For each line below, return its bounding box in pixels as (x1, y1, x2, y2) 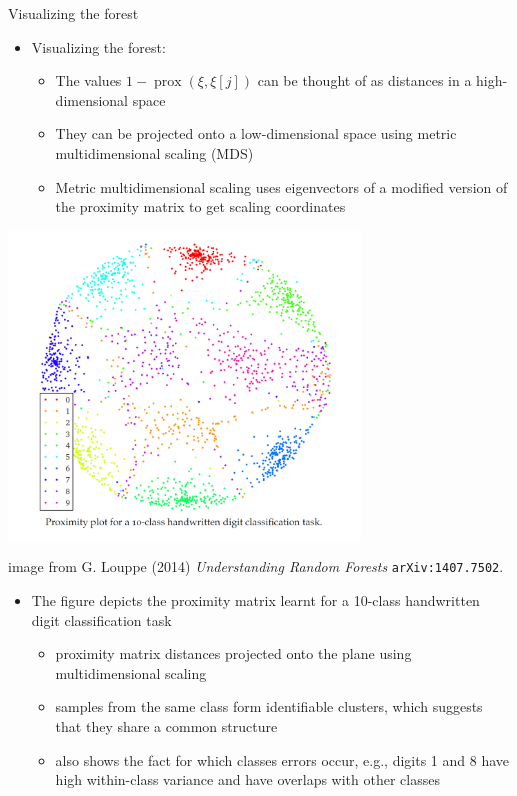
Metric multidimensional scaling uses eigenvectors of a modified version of (55, 176, 508, 197)
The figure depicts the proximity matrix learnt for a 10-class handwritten (31, 590, 480, 610)
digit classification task (31, 609, 172, 630)
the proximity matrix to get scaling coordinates (55, 196, 346, 217)
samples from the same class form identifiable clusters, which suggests (55, 696, 483, 717)
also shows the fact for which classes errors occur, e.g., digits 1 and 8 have (55, 749, 510, 770)
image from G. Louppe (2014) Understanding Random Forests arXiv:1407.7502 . (8, 556, 504, 577)
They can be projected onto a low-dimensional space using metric (55, 123, 457, 144)
